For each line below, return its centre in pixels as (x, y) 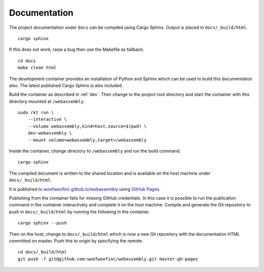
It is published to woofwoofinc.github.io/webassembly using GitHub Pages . (85, 189)
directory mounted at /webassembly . (47, 101)
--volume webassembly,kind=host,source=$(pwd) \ (87, 126)
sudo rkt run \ (36, 113)
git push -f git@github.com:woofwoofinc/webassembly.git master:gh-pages (108, 259)
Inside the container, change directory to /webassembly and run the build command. (95, 151)
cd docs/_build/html (42, 252)
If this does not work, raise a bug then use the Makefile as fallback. (77, 49)
